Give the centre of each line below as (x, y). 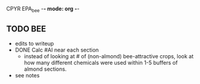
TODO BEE (26, 29)
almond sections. (45, 69)
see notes (27, 75)
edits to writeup (34, 43)
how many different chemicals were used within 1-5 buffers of (101, 62)
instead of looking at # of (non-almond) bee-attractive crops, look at (109, 56)
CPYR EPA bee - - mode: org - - (43, 10)
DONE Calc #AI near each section (57, 50)
